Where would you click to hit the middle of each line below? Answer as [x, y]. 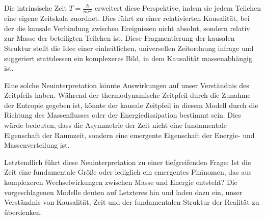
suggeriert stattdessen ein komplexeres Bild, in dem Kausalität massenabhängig [128, 58]
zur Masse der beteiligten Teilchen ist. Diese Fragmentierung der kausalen [120, 38]
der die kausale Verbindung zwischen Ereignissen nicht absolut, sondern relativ [127, 28]
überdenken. [23, 212]
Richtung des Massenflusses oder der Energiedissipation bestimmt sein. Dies [123, 115]
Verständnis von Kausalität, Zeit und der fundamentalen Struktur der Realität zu [132, 202]
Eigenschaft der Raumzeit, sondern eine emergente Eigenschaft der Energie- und [129, 135]
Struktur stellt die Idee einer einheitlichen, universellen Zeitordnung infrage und [129, 48]
